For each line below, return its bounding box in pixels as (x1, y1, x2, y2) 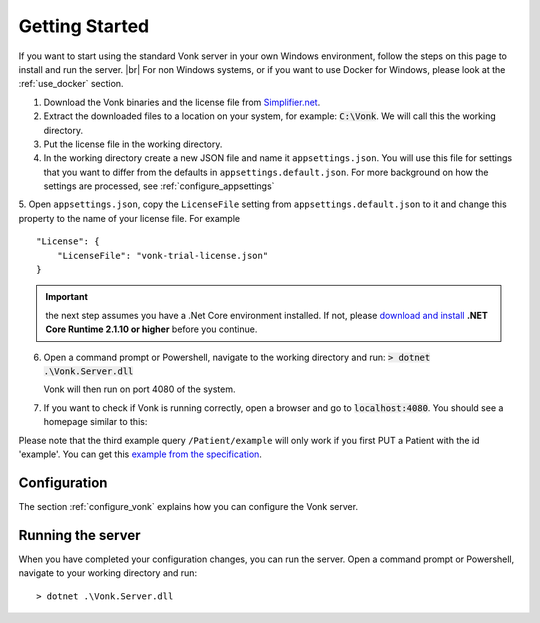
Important (45, 291, 89, 303)
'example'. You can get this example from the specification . (18, 448, 262, 460)
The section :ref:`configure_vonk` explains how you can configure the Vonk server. (18, 500, 359, 512)
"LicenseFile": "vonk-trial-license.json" (56, 250, 269, 261)
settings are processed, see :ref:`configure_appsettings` (43, 180, 275, 192)
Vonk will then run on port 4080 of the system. (43, 383, 236, 395)
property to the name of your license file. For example (18, 212, 240, 224)
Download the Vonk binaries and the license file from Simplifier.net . (43, 96, 321, 108)
